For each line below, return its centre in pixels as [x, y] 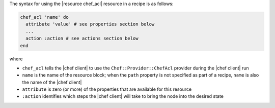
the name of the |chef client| [52, 82]
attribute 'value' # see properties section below [90, 24]
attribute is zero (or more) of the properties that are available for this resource [107, 89]
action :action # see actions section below [82, 39]
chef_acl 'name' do [44, 17]
